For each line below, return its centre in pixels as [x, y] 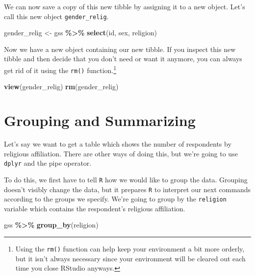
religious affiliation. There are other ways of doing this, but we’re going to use [121, 153]
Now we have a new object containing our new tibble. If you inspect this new [120, 49]
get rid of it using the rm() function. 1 [60, 69]
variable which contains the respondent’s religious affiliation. [95, 208]
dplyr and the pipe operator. [48, 163]
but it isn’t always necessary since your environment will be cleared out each [130, 258]
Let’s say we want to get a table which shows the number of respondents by [118, 144]
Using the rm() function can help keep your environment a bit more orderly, [130, 249]
